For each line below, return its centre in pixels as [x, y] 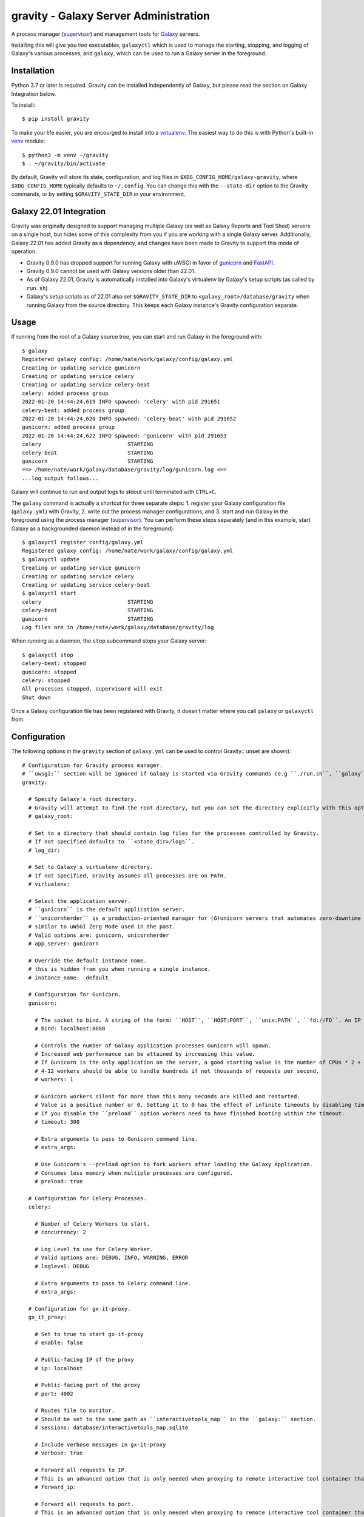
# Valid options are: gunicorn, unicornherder [99, 935]
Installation [33, 71]
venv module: [28, 141]
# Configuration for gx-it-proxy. [79, 1309]
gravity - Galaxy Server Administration [111, 16]
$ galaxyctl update [51, 559]
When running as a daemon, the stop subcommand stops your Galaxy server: [109, 641]
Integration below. [34, 93]
